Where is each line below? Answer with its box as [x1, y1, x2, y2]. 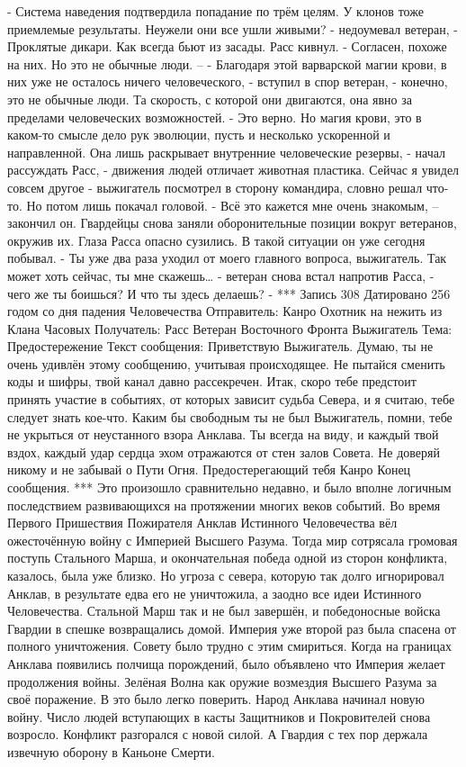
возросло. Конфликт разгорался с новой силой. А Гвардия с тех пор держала [7, 725, 428, 744]
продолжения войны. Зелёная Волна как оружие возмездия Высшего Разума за [7, 672, 437, 690]
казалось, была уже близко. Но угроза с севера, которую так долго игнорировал [7, 566, 444, 584]
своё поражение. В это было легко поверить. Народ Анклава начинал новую [7, 690, 425, 708]
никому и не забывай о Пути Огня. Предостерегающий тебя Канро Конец [7, 460, 411, 479]
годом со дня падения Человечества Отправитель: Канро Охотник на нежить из [7, 302, 443, 320]
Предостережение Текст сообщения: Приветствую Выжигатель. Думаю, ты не [7, 337, 434, 356]
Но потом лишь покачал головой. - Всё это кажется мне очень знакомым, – [26, 195, 439, 214]
